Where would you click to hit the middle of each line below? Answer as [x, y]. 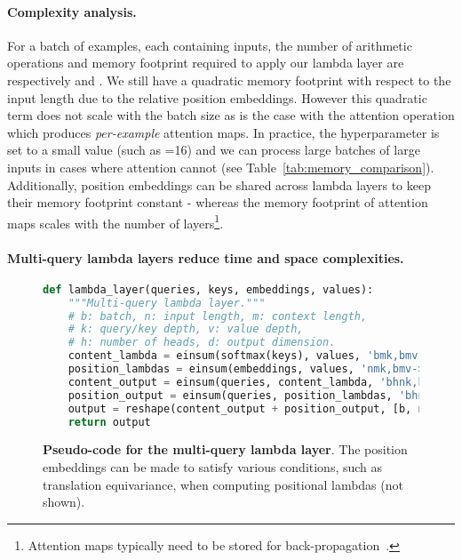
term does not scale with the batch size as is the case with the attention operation [231, 115]
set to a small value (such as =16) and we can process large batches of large [214, 150]
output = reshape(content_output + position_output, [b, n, [249, 408]
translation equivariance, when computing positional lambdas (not [223, 484]
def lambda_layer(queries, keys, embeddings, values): [208, 289]
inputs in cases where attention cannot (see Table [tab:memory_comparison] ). [221, 167]
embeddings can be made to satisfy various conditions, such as [213, 467]
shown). [64, 502]
